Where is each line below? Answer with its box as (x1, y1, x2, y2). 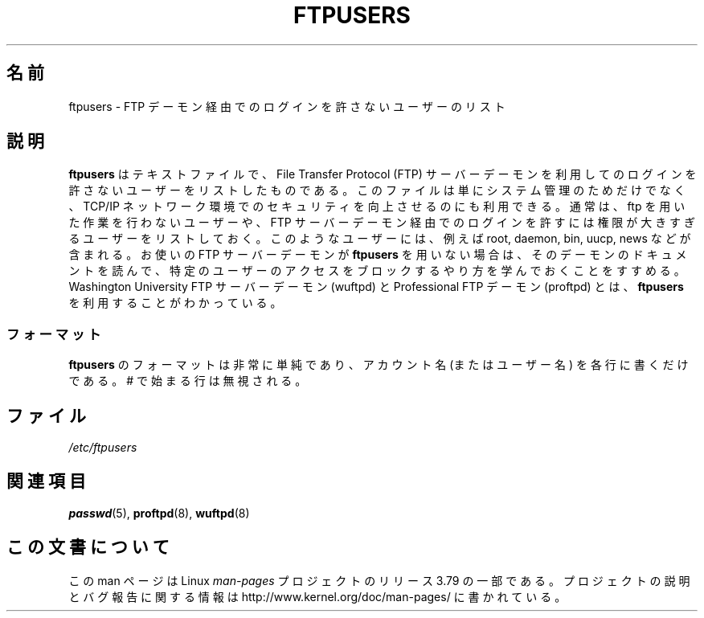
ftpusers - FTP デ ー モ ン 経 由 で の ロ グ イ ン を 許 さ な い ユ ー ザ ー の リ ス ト (68, 99, 505, 113)
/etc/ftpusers (68, 440, 137, 455)
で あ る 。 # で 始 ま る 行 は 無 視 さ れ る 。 (68, 374, 307, 388)
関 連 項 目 (6, 471, 86, 492)
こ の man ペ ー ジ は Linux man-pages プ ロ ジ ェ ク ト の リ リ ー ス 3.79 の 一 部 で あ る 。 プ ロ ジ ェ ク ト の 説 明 (68, 573, 690, 587)
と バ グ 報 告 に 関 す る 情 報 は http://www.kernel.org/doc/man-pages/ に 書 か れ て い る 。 (68, 589, 567, 604)
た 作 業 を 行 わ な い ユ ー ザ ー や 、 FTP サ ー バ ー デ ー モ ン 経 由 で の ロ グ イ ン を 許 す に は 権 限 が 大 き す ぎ (68, 215, 696, 230)
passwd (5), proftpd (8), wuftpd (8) (68, 505, 250, 520)
